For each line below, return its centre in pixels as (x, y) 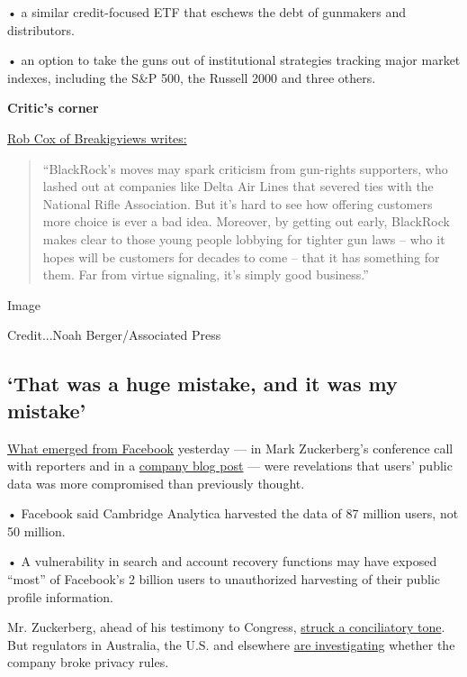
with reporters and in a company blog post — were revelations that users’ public (230, 466)
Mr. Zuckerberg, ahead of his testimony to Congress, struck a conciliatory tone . (226, 627)
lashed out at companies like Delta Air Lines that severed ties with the (238, 186)
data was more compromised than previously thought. (156, 483)
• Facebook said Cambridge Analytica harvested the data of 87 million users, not (233, 513)
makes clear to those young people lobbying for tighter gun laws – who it (244, 238)
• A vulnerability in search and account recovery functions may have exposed (222, 561)
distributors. (41, 29)
